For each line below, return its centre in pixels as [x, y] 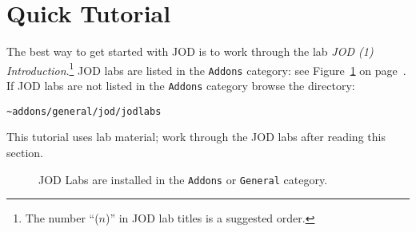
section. [25, 152]
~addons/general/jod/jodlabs [84, 111]
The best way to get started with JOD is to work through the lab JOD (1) [190, 51]
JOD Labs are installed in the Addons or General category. [183, 179]
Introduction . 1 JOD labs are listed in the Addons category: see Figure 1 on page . [206, 69]
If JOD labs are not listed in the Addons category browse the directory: [181, 86]
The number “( [62, 218]
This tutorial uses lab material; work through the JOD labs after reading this [196, 137]
